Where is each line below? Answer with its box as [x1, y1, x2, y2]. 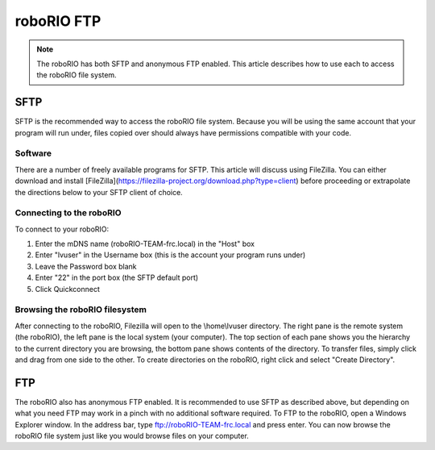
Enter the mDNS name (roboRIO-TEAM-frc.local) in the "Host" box [35, 239, 255, 249]
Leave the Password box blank [35, 261, 137, 271]
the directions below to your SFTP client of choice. [14, 187, 183, 197]
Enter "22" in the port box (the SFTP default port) [35, 273, 199, 282]
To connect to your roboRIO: [14, 224, 110, 234]
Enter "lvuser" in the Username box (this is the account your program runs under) [35, 250, 306, 260]
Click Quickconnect [35, 284, 101, 294]
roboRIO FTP [14, 12, 101, 30]
